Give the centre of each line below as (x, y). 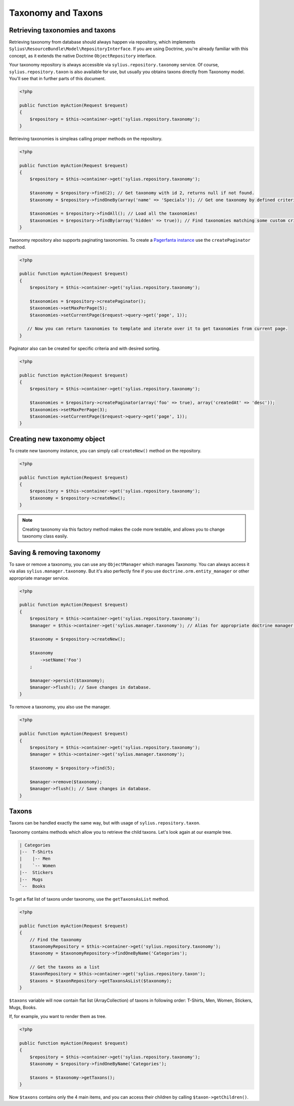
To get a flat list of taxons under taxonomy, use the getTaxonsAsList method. (89, 899)
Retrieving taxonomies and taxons (62, 30)
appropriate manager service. (39, 578)
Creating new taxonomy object (57, 439)
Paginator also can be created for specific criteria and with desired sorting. (85, 348)
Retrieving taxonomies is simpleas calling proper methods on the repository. (86, 139)
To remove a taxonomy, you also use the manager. (60, 707)
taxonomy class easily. (45, 536)
